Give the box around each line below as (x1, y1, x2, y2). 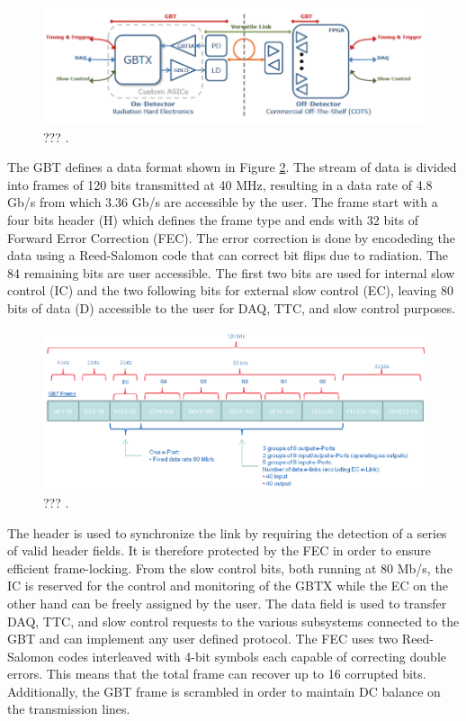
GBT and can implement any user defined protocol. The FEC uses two (7, 629, 399, 648)
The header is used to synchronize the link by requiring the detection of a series (7, 523, 447, 542)
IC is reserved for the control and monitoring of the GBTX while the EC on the (7, 576, 449, 595)
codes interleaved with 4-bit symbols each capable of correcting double (58, 646, 446, 665)
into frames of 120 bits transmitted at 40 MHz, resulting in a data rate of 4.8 (7, 175, 433, 194)
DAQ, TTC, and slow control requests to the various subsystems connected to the (7, 611, 460, 630)
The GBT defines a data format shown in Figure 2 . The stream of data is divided (7, 158, 457, 176)
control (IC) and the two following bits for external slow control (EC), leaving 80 (7, 281, 453, 300)
